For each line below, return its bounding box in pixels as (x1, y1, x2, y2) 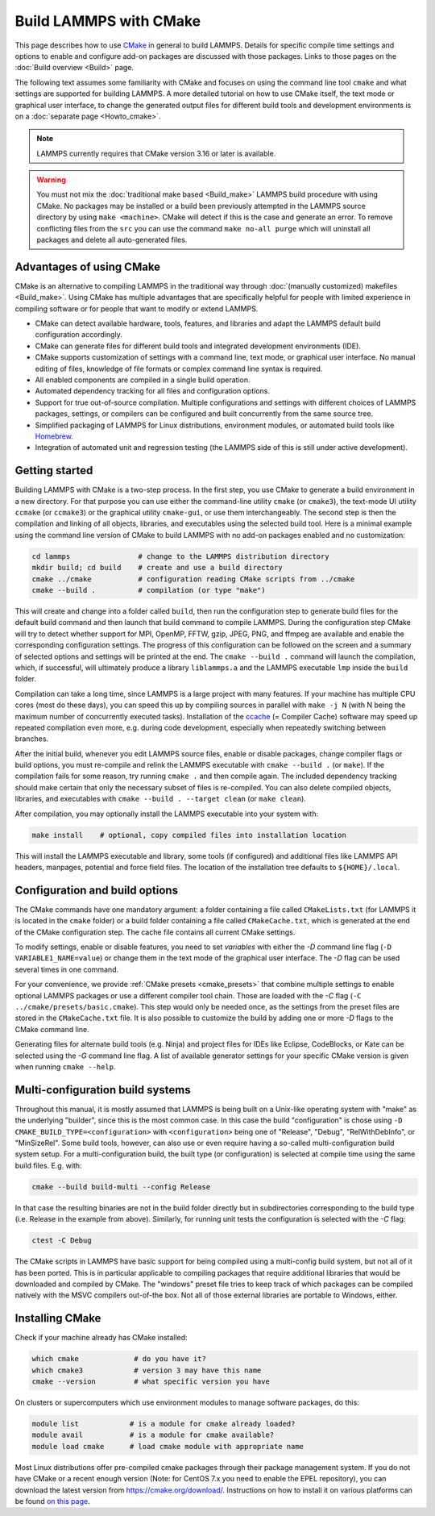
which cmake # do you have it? (31, 1355, 207, 1364)
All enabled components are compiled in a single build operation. (35, 375, 251, 385)
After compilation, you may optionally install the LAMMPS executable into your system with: (14, 809, 318, 818)
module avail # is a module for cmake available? (31, 1431, 275, 1439)
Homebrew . (35, 431, 74, 441)
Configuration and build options (14, 883, 179, 897)
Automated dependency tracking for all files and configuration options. (35, 386, 270, 396)
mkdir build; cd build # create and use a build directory (31, 563, 283, 573)
